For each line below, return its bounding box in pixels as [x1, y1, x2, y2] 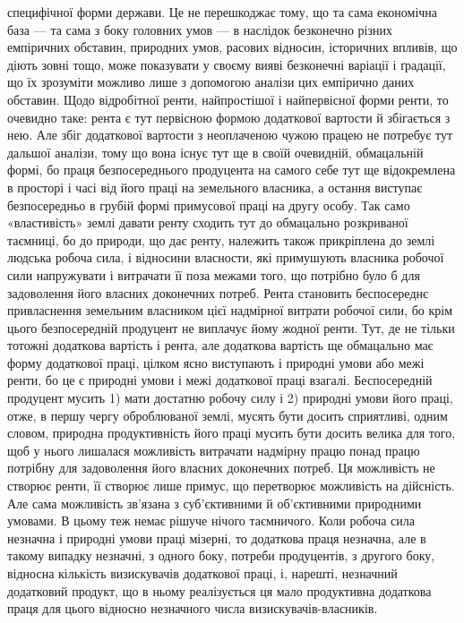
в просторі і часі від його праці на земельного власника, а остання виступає [7, 177, 423, 196]
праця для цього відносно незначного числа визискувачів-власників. [7, 599, 378, 618]
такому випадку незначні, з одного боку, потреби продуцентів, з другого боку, [7, 546, 435, 565]
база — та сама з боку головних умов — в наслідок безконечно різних [7, 20, 393, 38]
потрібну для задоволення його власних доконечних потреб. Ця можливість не [7, 458, 435, 477]
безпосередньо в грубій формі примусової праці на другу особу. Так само [7, 195, 410, 214]
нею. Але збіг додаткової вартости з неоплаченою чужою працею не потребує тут [7, 125, 453, 144]
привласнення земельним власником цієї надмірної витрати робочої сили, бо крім [7, 301, 452, 320]
